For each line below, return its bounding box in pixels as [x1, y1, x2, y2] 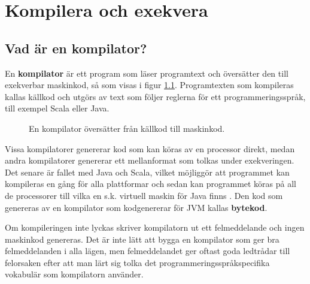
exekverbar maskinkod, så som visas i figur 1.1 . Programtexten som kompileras [5, 78, 294, 91]
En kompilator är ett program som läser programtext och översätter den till [5, 67, 288, 79]
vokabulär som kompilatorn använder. [5, 268, 144, 280]
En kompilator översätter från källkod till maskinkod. [29, 122, 225, 134]
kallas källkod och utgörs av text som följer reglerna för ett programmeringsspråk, [5, 90, 306, 102]
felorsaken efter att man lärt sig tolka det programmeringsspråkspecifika [5, 256, 270, 268]
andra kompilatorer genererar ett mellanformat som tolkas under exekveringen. [5, 154, 294, 167]
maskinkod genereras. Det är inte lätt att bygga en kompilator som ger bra [5, 232, 279, 245]
